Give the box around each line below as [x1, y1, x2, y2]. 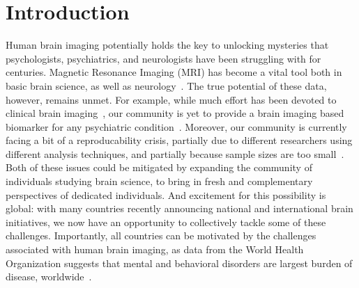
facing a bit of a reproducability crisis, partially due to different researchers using [6, 133, 353, 147]
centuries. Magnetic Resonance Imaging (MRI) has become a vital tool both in [6, 65, 342, 79]
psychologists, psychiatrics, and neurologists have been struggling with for [6, 51, 321, 65]
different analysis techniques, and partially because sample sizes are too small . [6, 146, 344, 161]
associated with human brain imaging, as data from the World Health [6, 242, 304, 257]
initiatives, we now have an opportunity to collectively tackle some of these [6, 214, 326, 229]
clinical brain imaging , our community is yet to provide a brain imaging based [6, 106, 344, 120]
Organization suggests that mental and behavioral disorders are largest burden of [6, 255, 353, 270]
